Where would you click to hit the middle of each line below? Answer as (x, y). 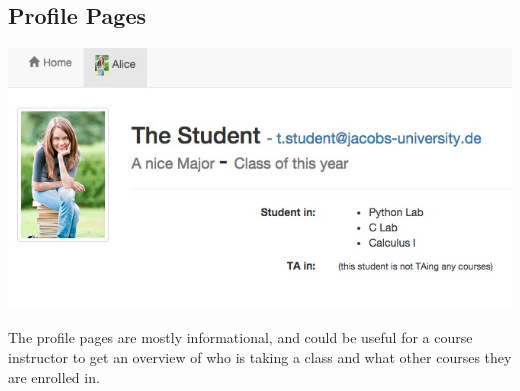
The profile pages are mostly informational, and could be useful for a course (240, 337)
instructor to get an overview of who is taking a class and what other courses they (260, 356)
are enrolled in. (54, 376)
